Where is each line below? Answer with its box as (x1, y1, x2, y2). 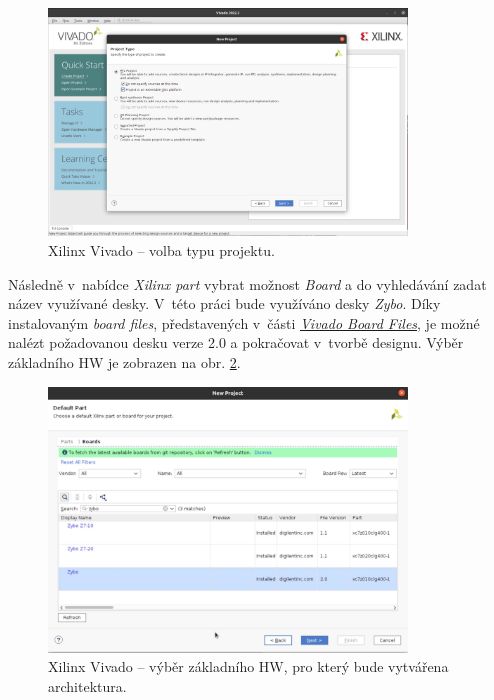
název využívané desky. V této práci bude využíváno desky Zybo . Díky (8, 293, 441, 314)
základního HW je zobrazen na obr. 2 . (8, 351, 241, 372)
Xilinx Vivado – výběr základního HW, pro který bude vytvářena (48, 656, 449, 677)
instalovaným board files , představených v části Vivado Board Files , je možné (8, 312, 480, 333)
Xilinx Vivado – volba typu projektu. (48, 240, 275, 260)
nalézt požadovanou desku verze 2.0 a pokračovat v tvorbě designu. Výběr (8, 332, 464, 353)
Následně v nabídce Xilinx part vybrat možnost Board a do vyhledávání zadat (8, 273, 487, 294)
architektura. (48, 675, 127, 696)
